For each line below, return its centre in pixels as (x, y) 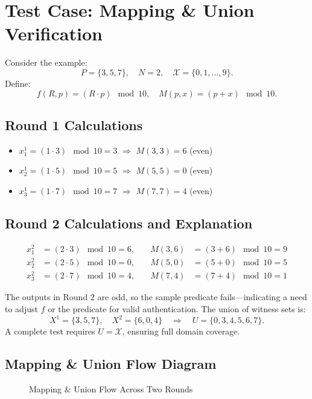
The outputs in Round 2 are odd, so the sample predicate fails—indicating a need (156, 297)
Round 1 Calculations (74, 124)
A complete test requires (50, 331)
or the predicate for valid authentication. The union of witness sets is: (177, 309)
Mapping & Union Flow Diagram (111, 364)
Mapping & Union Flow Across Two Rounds (111, 388)
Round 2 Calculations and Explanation (129, 223)
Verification (54, 33)
